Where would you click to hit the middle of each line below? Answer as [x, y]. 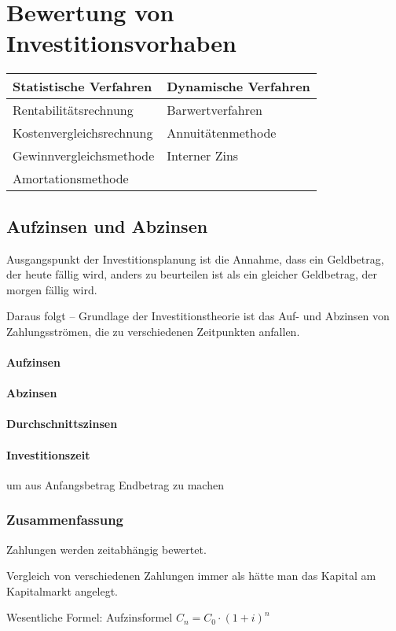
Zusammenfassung [65, 520]
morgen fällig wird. [52, 289]
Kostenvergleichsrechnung [83, 133]
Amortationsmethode [71, 179]
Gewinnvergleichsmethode [84, 156]
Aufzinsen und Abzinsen [107, 225]
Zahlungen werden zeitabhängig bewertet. [106, 549]
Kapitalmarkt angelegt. [62, 590]
